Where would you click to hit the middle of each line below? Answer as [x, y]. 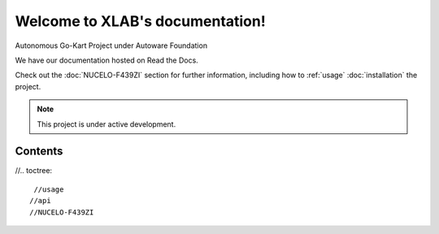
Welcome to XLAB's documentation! [140, 21]
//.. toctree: [34, 171]
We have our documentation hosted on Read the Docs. [106, 60]
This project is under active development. [106, 124]
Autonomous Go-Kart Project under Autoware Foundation [111, 45]
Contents [39, 152]
